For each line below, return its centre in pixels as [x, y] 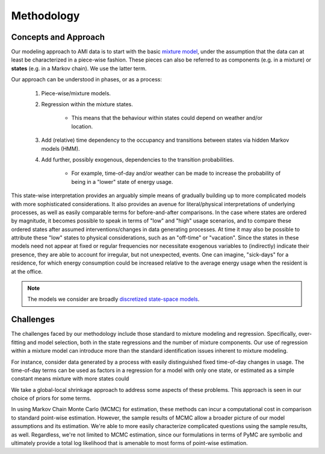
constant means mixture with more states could [70, 379]
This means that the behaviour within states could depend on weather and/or [167, 118]
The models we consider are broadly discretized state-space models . [113, 299]
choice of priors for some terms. [51, 399]
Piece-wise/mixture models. [76, 93]
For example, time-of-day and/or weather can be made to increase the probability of [176, 173]
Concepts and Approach [58, 37]
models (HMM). [61, 148]
